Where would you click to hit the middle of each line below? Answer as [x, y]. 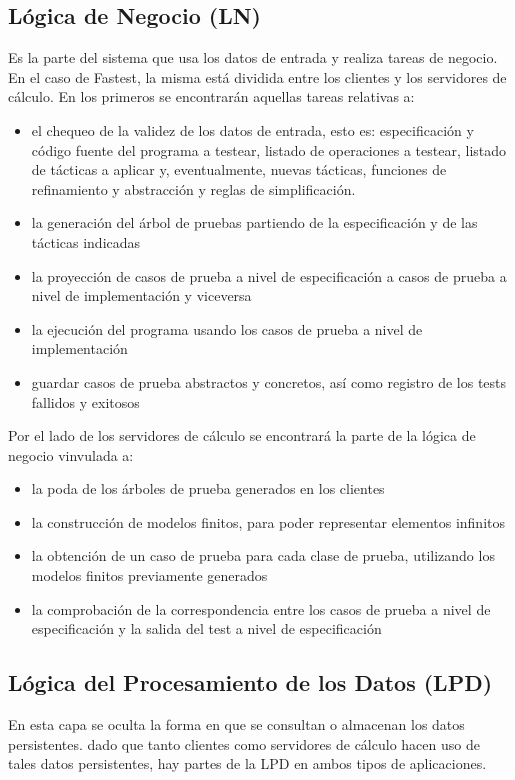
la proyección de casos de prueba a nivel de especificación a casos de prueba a [269, 275]
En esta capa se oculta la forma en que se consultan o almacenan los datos [236, 724]
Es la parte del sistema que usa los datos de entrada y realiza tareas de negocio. [253, 57]
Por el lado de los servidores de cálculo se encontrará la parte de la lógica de [242, 435]
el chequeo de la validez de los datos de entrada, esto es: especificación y [252, 129]
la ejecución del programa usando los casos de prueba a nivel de [227, 328]
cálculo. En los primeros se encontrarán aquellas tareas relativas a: [211, 96]
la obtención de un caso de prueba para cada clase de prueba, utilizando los [263, 555]
